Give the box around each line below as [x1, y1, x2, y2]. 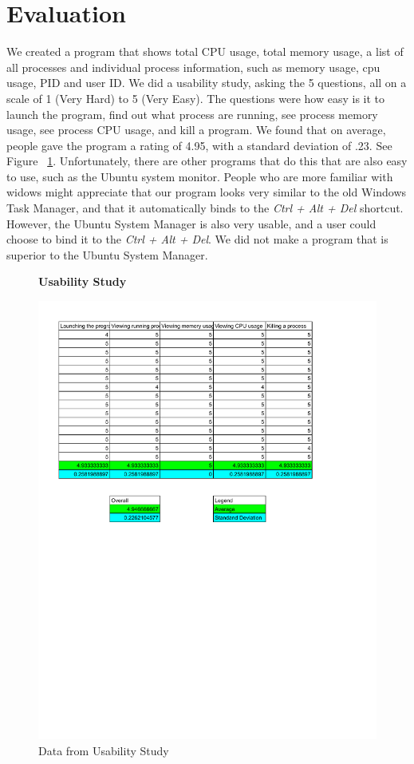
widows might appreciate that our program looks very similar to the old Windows [6, 184, 407, 200]
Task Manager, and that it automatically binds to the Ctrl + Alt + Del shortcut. [6, 200, 404, 216]
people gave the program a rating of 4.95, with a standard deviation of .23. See [6, 137, 392, 153]
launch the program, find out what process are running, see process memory [6, 105, 378, 122]
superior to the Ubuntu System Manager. [6, 246, 208, 263]
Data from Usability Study [38, 742, 169, 758]
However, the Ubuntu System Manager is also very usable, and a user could [6, 215, 377, 232]
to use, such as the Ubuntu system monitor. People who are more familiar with [6, 168, 393, 184]
